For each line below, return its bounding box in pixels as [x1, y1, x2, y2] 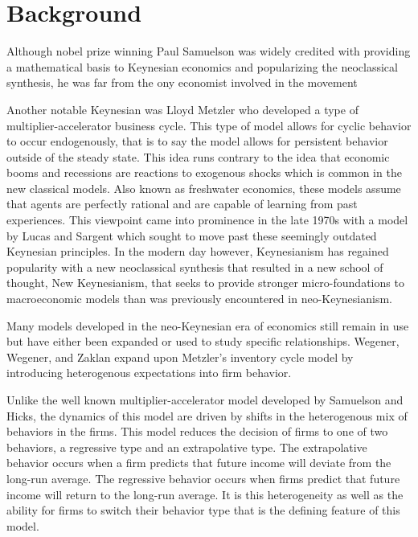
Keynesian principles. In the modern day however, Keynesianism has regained [6, 243, 389, 260]
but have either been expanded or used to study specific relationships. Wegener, [6, 333, 400, 350]
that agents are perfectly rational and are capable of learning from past [6, 195, 358, 212]
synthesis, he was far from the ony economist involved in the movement [6, 74, 358, 91]
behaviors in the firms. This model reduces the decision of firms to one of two [6, 423, 388, 440]
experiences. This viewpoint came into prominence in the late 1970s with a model [6, 211, 408, 228]
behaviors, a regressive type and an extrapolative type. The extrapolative [6, 438, 367, 455]
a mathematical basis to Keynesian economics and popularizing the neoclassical [6, 58, 398, 75]
